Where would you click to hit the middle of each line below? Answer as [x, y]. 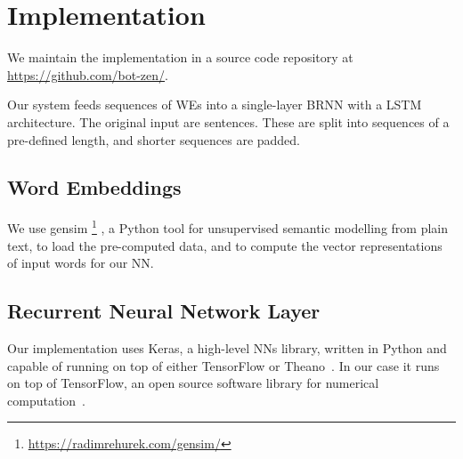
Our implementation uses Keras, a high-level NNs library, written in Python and [227, 347]
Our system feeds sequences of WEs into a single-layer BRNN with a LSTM [215, 105]
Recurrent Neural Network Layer [164, 311]
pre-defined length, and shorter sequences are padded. [154, 139]
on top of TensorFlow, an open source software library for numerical [193, 383]
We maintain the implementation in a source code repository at [180, 57]
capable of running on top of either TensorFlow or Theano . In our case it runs [223, 365]
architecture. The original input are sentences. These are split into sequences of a [228, 121]
